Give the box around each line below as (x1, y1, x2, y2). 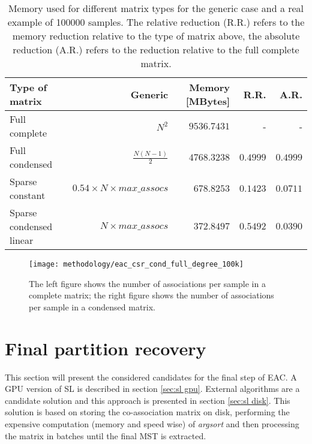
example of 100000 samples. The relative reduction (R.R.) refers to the (7, 15, 305, 29)
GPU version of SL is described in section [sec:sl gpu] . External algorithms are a (5, 382, 300, 395)
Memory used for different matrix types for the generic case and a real (8, 1, 304, 15)
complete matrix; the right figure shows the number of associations (29, 289, 274, 301)
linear (10, 233, 34, 247)
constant (10, 188, 46, 202)
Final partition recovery (5, 336, 206, 360)
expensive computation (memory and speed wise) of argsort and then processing (5, 417, 299, 430)
